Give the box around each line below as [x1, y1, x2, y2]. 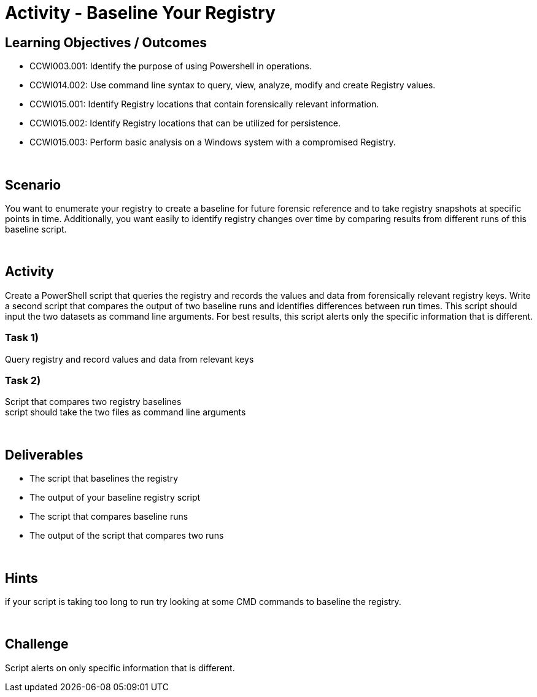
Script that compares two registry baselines [5, 396, 182, 407]
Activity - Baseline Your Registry [5, 2, 276, 23]
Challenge [5, 636, 69, 652]
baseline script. [5, 224, 67, 235]
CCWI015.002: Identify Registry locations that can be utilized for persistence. [29, 118, 341, 129]
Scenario [5, 177, 61, 193]
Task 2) [5, 374, 41, 387]
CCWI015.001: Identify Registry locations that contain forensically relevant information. [29, 99, 379, 110]
